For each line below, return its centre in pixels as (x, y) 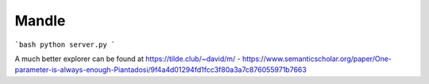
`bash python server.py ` (65, 44)
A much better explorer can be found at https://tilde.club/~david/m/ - (128, 59)
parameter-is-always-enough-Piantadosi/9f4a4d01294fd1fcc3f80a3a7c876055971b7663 (161, 70)
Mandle (40, 21)
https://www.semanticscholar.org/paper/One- (317, 59)
